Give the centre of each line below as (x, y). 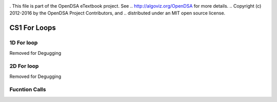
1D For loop (24, 43)
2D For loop (24, 66)
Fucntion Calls (28, 90)
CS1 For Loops (33, 28)
